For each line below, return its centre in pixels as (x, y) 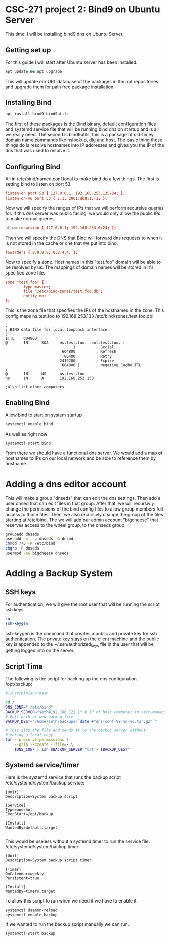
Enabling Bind (27, 403)
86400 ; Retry (88, 356)
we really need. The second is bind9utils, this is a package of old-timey (79, 135)
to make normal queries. (31, 218)
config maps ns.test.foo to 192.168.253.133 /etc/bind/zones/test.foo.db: (79, 316)
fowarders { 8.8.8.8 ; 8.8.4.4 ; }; (42, 252)
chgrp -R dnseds (22, 548)
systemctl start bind (28, 443)
